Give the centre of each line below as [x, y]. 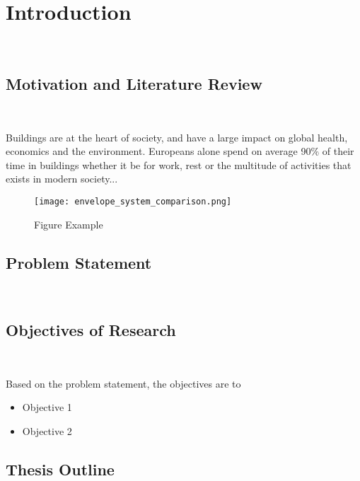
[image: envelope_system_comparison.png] [133, 201]
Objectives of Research [91, 330]
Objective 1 [47, 407]
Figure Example [69, 224]
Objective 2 [47, 430]
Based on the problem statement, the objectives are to [123, 383]
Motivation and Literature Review [134, 84]
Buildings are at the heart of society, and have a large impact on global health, [177, 137]
